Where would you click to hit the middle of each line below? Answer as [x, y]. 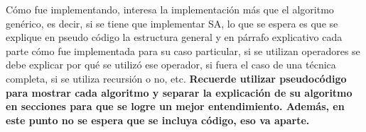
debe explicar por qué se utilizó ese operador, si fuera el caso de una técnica [171, 65]
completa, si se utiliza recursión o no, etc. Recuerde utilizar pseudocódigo [176, 78]
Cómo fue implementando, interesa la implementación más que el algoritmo [170, 9]
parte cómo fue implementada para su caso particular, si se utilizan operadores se [183, 50]
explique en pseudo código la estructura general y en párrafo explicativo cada [174, 37]
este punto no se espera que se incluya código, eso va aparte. [158, 120]
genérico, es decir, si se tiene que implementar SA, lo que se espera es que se [172, 23]
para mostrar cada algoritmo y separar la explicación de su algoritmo [179, 92]
